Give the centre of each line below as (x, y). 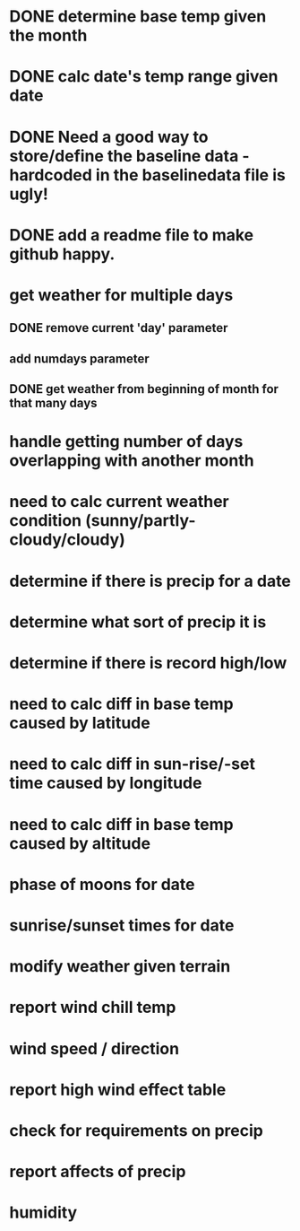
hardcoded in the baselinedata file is (148, 175)
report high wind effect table (118, 1090)
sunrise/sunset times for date (122, 925)
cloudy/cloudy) (67, 540)
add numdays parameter (79, 358)
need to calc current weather (120, 502)
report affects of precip (98, 1172)
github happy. (62, 254)
